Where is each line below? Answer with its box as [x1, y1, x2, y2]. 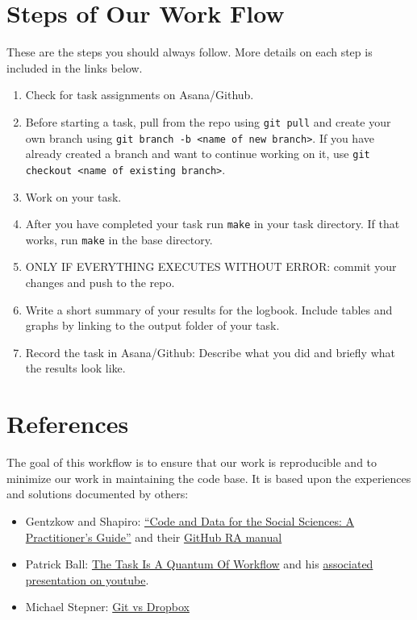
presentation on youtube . [25, 571, 149, 588]
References [6, 407, 129, 440]
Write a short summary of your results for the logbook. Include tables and [25, 301, 393, 318]
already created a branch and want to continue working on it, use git [25, 145, 370, 162]
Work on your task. [25, 188, 122, 205]
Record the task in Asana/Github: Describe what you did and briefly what [25, 343, 396, 360]
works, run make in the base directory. [25, 231, 213, 248]
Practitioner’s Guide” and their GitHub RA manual [25, 528, 282, 545]
